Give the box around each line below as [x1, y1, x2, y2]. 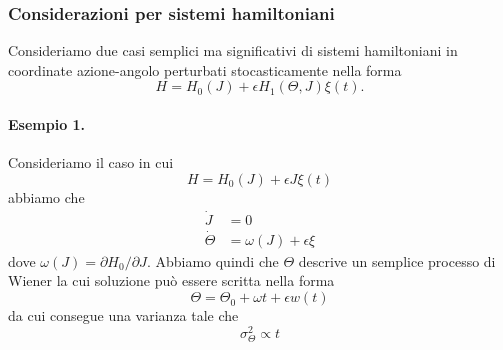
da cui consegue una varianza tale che [8, 305, 239, 326]
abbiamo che [8, 186, 85, 207]
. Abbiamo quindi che [146, 250, 279, 271]
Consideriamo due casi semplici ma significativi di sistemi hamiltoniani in [8, 40, 458, 61]
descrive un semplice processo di [298, 250, 496, 271]
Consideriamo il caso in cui [8, 152, 174, 173]
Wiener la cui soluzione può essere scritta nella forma [8, 270, 335, 291]
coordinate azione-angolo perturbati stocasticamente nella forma [8, 59, 402, 80]
